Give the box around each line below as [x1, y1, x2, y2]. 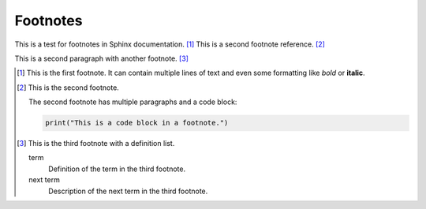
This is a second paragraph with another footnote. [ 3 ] [14, 54, 189, 63]
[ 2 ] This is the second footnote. [17, 83, 120, 92]
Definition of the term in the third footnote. [48, 164, 185, 174]
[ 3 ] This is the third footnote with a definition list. [17, 139, 175, 148]
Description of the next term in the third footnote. [48, 186, 208, 196]
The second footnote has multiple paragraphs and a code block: [28, 97, 237, 106]
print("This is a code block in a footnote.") [44, 118, 229, 128]
